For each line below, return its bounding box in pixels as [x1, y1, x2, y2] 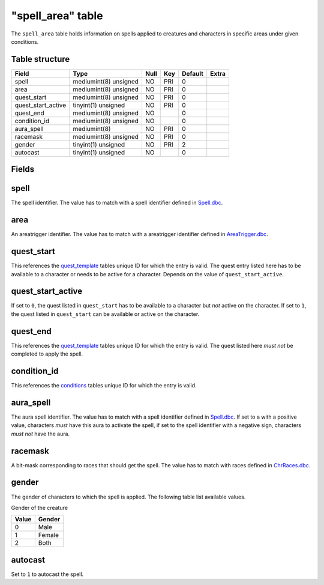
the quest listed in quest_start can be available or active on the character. [11, 310, 200, 318]
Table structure [11, 54, 70, 64]
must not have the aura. [11, 430, 70, 437]
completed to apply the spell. [11, 350, 83, 357]
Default [182, 69, 204, 77]
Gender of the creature [11, 504, 68, 511]
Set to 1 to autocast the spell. [11, 571, 84, 578]
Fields [11, 164, 35, 174]
